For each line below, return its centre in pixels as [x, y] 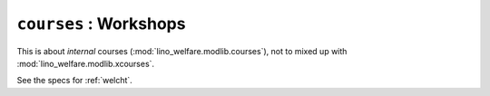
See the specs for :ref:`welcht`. [75, 81]
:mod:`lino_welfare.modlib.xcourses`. [85, 63]
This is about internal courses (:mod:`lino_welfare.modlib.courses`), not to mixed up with [182, 51]
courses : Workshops [101, 24]
